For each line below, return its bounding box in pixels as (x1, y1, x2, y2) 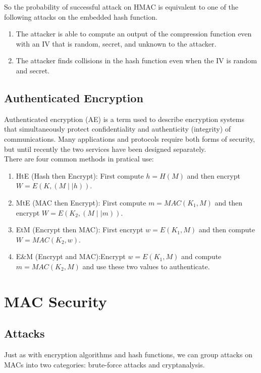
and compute (181, 251, 222, 262)
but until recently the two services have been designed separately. (4, 143, 206, 154)
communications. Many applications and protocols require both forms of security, (4, 133, 255, 144)
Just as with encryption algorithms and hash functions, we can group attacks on (4, 349, 252, 360)
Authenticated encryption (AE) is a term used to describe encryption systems (4, 113, 245, 124)
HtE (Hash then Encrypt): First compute (16, 170, 144, 181)
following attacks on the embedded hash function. (4, 11, 158, 22)
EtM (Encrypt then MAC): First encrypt (16, 224, 143, 235)
